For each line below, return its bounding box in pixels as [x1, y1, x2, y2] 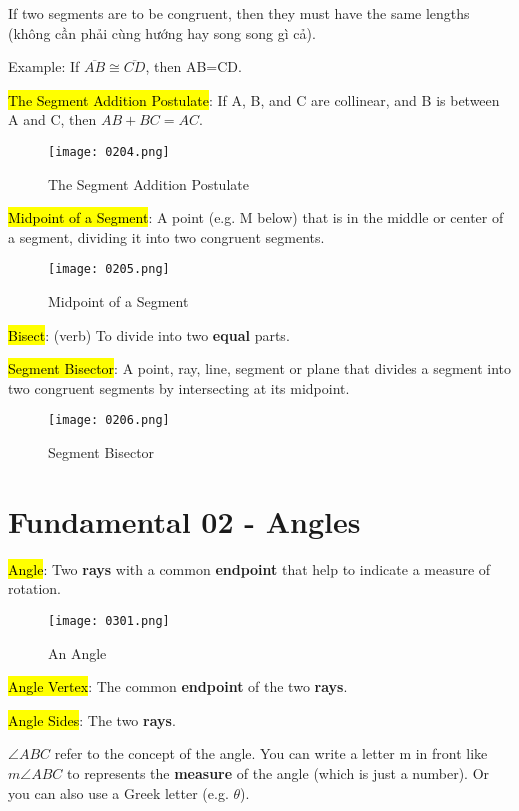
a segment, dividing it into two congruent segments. [8, 226, 325, 247]
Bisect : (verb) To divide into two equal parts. [8, 324, 290, 345]
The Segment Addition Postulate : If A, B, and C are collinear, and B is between [8, 89, 500, 110]
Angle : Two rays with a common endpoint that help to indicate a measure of [8, 558, 491, 579]
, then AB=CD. [145, 56, 242, 77]
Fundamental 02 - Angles [8, 500, 361, 541]
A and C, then [8, 109, 97, 130]
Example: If [8, 56, 80, 77]
